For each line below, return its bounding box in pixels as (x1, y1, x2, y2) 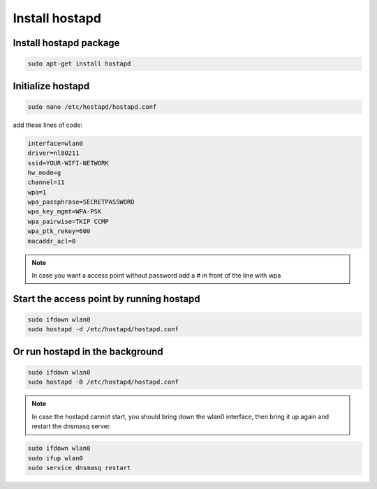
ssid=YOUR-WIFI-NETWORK (27, 159, 110, 167)
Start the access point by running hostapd (13, 293, 200, 305)
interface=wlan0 (27, 140, 84, 147)
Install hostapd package (13, 37, 120, 49)
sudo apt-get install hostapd (27, 60, 131, 68)
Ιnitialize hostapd (13, 80, 90, 92)
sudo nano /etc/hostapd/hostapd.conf (27, 103, 157, 111)
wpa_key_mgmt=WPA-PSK (27, 208, 102, 216)
